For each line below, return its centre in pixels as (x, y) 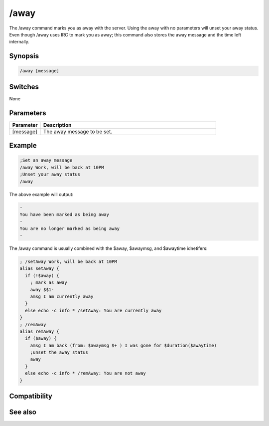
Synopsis (24, 56)
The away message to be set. (78, 131)
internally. (19, 42)
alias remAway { (40, 331)
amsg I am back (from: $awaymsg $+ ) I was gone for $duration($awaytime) (123, 345)
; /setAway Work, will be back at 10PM (68, 262)
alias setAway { (40, 269)
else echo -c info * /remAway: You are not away (86, 373)
